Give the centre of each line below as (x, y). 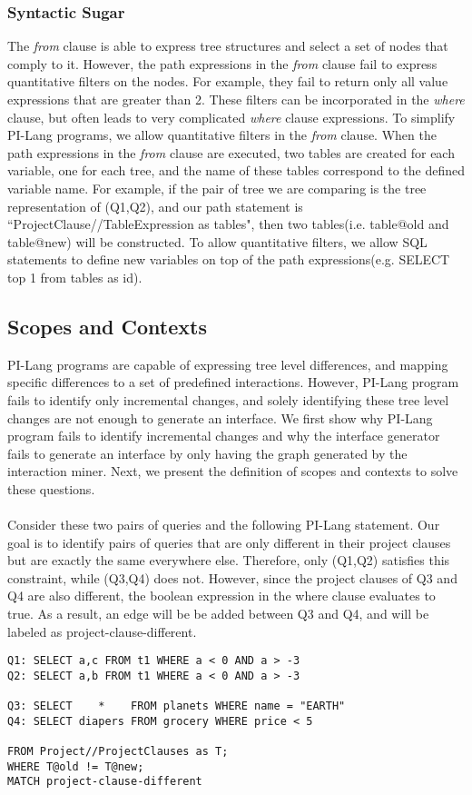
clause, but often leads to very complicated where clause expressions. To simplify (231, 117)
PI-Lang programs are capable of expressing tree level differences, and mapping (228, 364)
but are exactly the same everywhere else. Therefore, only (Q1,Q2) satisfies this (229, 560)
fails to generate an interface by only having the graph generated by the (207, 453)
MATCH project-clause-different (105, 782)
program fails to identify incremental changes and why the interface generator (224, 436)
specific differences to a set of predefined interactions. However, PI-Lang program (233, 382)
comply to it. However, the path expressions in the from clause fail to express (222, 63)
